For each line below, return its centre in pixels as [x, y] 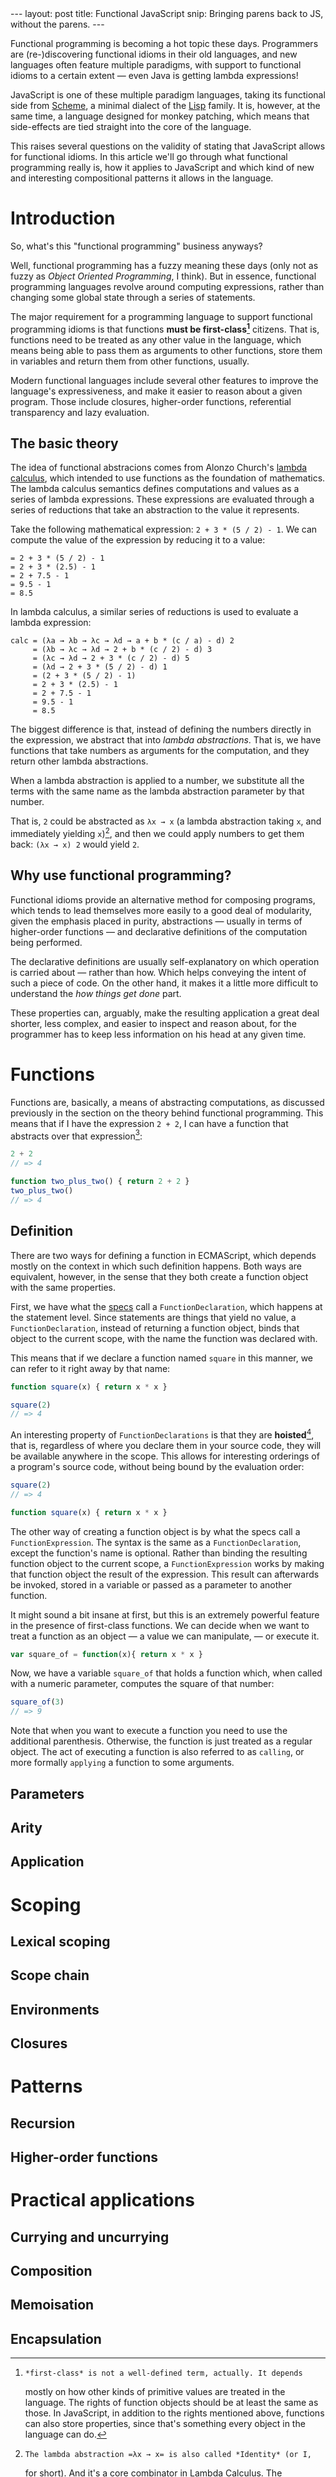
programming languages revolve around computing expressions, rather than [167, 286]
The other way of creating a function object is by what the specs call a [155, 1531]
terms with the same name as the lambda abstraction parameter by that [157, 791]
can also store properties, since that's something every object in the [165, 2424]
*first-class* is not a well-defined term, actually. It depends [163, 2373]
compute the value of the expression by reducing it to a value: [138, 540]
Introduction [63, 218]
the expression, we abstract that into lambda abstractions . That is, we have [166, 740]
